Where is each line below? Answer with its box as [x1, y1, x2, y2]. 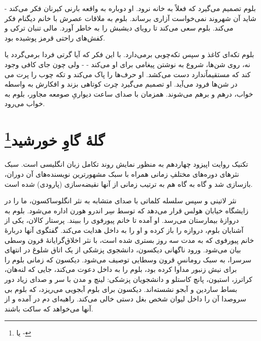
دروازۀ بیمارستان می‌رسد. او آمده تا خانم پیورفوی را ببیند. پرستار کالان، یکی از [5, 215, 239, 225]
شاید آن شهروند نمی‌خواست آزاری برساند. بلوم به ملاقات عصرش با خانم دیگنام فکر [5, 13, 256, 23]
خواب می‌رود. [5, 98, 45, 109]
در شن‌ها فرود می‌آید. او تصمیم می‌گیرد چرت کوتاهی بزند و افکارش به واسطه [5, 79, 238, 89]
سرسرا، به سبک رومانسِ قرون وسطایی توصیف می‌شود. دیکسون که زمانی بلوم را [5, 254, 251, 264]
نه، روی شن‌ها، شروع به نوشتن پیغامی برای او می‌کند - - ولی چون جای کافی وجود [5, 59, 250, 69]
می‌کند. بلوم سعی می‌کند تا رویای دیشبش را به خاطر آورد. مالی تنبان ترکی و [5, 23, 233, 33]
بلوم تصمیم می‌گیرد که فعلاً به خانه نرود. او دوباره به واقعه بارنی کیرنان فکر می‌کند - [5, 3, 256, 13]
